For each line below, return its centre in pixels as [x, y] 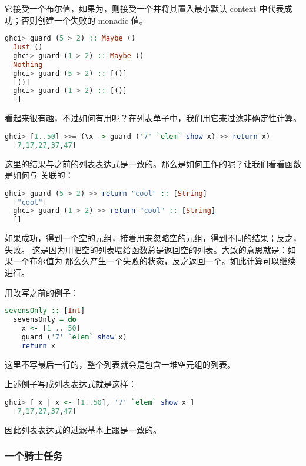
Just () [28, 47]
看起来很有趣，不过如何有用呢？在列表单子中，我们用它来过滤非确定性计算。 [153, 118]
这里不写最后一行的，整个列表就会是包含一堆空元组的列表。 [120, 364]
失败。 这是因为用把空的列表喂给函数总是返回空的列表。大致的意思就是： [146, 249]
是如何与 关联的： [39, 175]
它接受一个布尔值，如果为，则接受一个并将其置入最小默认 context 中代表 [144, 8]
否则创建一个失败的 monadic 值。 [84, 20]
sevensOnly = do [45, 320]
